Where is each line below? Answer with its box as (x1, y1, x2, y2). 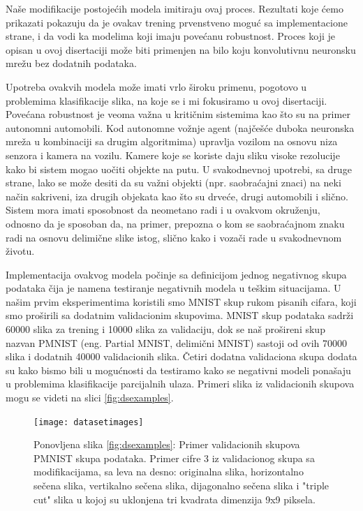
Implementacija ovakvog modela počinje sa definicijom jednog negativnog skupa (6, 267, 347, 281)
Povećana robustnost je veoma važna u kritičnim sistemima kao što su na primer (6, 107, 350, 121)
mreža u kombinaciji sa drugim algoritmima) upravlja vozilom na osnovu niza (6, 134, 338, 149)
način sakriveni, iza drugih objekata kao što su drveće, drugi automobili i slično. (6, 188, 348, 203)
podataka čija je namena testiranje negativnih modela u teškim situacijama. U (6, 281, 341, 295)
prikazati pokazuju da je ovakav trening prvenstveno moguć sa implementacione (6, 15, 348, 29)
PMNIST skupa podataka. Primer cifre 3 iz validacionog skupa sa (34, 450, 315, 465)
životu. (6, 244, 35, 258)
